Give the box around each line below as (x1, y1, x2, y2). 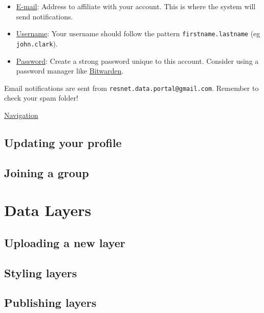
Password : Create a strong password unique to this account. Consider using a (16, 55, 259, 66)
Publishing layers (4, 295, 97, 310)
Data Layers (4, 200, 92, 221)
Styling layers (4, 264, 77, 280)
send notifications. (16, 11, 73, 21)
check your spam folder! (4, 92, 78, 103)
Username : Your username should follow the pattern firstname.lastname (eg (16, 28, 260, 39)
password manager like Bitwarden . (16, 65, 124, 76)
